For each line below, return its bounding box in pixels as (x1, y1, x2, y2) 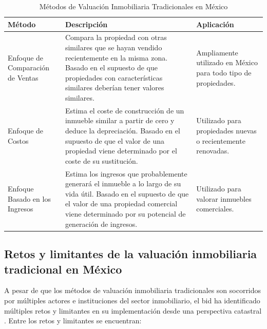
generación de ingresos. (65, 218, 138, 229)
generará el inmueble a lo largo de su (65, 178, 181, 189)
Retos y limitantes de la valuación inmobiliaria (4, 246, 257, 262)
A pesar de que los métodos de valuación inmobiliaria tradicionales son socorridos (4, 285, 261, 296)
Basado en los (8, 193, 51, 204)
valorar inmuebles (196, 193, 252, 204)
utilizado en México (196, 57, 258, 68)
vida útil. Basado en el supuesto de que (65, 188, 189, 199)
